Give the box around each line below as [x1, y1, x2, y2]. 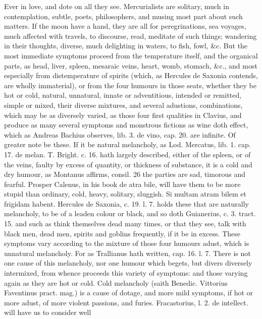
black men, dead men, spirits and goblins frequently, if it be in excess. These [4, 228, 240, 238]
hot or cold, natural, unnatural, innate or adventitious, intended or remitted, [4, 90, 242, 100]
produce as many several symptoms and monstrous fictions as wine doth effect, [4, 119, 248, 130]
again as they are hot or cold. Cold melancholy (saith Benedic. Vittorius [4, 277, 228, 288]
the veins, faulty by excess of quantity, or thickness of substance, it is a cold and [4, 159, 252, 169]
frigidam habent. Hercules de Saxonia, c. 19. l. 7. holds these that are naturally [4, 198, 249, 209]
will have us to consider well [4, 307, 91, 317]
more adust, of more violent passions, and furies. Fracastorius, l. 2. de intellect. [4, 297, 248, 307]
